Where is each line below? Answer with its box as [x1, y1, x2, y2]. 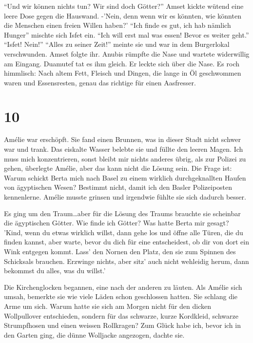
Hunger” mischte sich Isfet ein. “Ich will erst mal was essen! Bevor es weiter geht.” [4, 29, 249, 40]
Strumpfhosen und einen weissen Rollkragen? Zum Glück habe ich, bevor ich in [4, 320, 241, 330]
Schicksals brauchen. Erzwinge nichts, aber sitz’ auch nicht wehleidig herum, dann [4, 256, 249, 266]
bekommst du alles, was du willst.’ [4, 265, 106, 276]
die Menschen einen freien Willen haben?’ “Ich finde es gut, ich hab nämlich [4, 20, 231, 30]
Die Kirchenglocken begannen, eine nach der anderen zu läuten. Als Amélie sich [4, 282, 242, 292]
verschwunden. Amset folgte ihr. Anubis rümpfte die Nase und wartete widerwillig [4, 48, 250, 59]
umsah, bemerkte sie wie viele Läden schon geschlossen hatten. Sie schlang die [4, 291, 238, 302]
